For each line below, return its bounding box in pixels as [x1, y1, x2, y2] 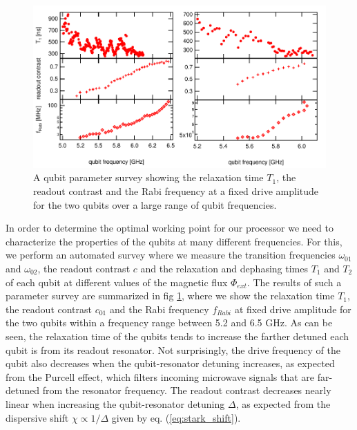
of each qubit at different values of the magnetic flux [6, 274, 228, 289]
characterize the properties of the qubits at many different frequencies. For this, [6, 234, 342, 248]
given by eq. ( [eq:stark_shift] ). [111, 410, 241, 424]
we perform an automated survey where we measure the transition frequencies [6, 247, 336, 262]
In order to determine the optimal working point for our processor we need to [6, 221, 334, 235]
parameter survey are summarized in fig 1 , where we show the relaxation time [6, 288, 335, 303]
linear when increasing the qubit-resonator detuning [6, 396, 225, 411]
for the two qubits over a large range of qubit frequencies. [33, 197, 277, 212]
